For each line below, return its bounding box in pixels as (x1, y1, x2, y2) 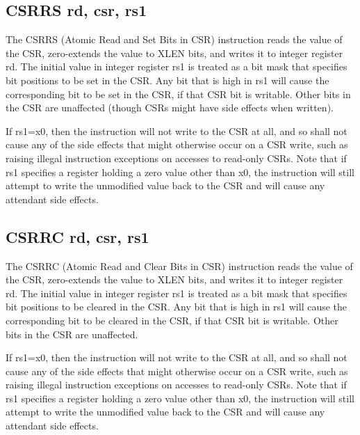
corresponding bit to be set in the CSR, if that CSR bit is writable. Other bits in (6, 86, 351, 101)
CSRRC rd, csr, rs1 (6, 226, 149, 247)
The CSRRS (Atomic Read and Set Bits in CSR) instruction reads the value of (6, 32, 343, 47)
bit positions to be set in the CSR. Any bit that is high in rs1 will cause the (6, 72, 329, 87)
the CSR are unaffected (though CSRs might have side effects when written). (6, 100, 334, 115)
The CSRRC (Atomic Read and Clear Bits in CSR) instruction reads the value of (6, 258, 353, 273)
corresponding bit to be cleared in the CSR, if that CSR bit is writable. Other (6, 313, 338, 327)
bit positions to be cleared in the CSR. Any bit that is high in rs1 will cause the (6, 299, 347, 314)
